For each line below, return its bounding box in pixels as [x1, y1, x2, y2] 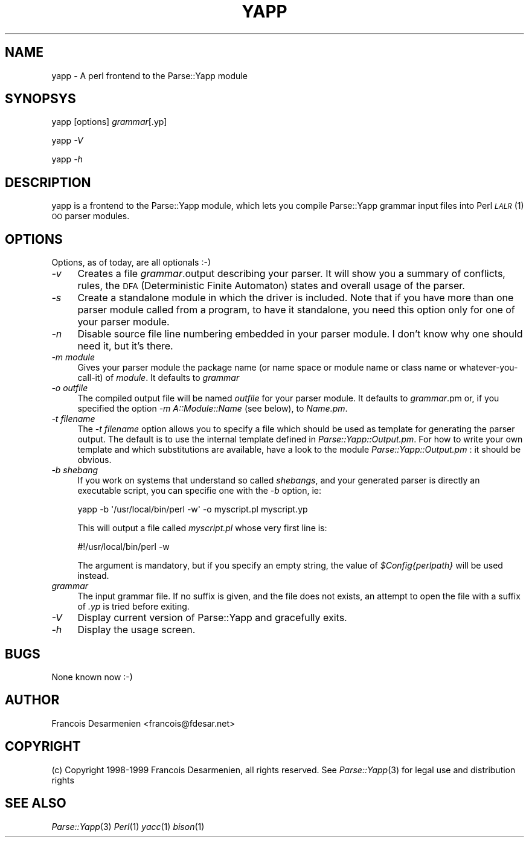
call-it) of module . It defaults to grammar [77, 372, 240, 383]
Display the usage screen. [77, 624, 196, 636]
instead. [77, 570, 109, 581]
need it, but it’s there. [77, 340, 173, 352]
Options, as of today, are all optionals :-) [51, 257, 211, 268]
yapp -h [51, 154, 83, 165]
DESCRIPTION [5, 174, 91, 190]
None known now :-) [51, 671, 133, 682]
